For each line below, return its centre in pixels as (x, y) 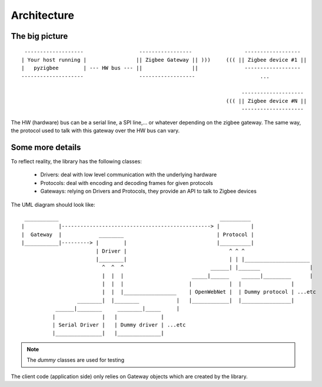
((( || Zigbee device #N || (266, 101)
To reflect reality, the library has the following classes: (77, 161)
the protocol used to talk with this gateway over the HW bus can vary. (95, 131)
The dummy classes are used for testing (76, 360)
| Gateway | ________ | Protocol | (138, 234)
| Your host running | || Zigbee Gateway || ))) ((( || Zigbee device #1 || (164, 60)
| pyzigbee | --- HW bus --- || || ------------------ (161, 68)
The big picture (39, 36)
